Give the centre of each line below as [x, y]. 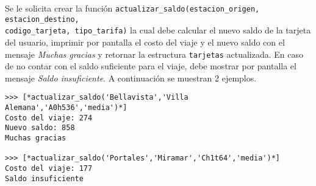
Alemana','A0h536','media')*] [66, 108]
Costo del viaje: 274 [49, 118]
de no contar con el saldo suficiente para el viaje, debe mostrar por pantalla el [151, 66]
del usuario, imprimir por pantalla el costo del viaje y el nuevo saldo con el [145, 42]
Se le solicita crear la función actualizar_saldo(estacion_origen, [132, 8]
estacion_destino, [42, 19]
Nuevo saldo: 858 [40, 128]
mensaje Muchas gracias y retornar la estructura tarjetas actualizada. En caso [154, 54]
